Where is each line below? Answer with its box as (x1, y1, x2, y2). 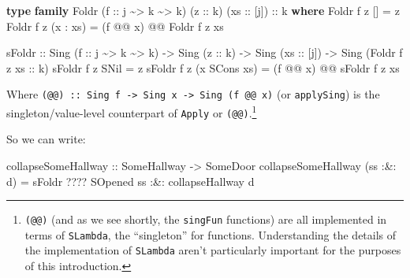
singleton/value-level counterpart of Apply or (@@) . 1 (6, 102, 257, 120)
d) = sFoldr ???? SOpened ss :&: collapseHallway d (6, 172, 255, 189)
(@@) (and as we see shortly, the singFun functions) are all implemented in (24, 211, 387, 228)
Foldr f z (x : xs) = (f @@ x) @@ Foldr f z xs (6, 17, 224, 34)
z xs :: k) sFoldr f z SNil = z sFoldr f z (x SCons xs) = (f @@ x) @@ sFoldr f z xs (6, 59, 400, 76)
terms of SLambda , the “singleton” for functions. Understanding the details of (24, 226, 397, 243)
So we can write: (6, 131, 86, 147)
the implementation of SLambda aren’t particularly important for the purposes (24, 242, 401, 258)
